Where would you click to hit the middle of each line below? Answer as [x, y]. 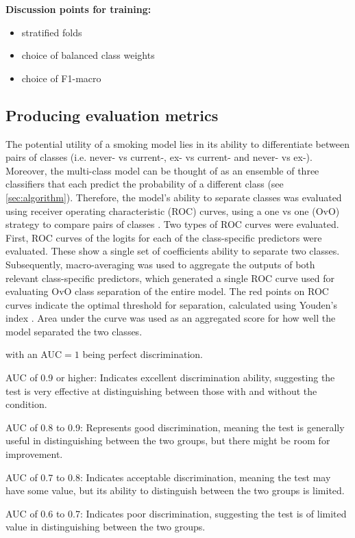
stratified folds [52, 32]
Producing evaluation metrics [112, 115]
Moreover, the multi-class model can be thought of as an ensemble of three [162, 170]
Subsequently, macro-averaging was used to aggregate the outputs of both [160, 264]
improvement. [34, 454]
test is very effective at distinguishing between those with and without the [161, 390]
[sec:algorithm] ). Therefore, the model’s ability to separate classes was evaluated [174, 197]
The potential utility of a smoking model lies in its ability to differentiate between [177, 143]
